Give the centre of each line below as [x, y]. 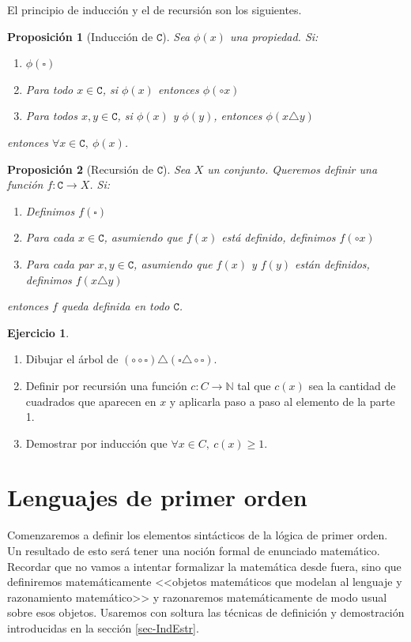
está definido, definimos [279, 237]
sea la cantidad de [352, 385]
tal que [254, 385]
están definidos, [332, 263]
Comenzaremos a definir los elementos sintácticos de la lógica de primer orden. [198, 535]
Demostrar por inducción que [96, 443]
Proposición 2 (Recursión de [80, 169]
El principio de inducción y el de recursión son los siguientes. [155, 9]
